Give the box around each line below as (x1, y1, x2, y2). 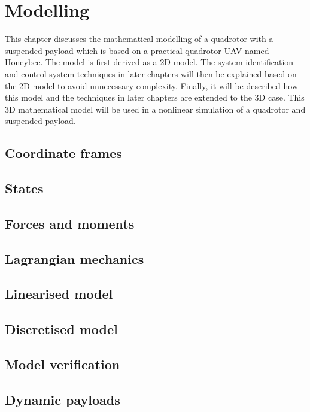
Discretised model (5, 320, 118, 338)
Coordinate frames (5, 144, 122, 162)
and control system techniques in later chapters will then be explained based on (5, 67, 297, 80)
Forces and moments (5, 214, 135, 232)
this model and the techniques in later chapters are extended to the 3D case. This (5, 91, 305, 104)
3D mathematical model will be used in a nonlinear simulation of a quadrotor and (5, 102, 306, 115)
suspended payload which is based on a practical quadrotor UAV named (5, 44, 269, 56)
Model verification (5, 355, 120, 373)
